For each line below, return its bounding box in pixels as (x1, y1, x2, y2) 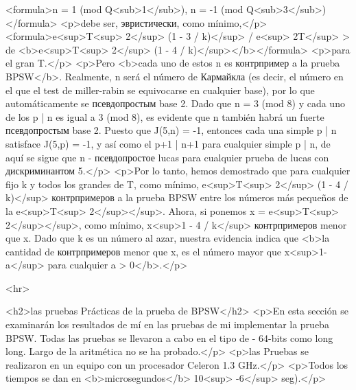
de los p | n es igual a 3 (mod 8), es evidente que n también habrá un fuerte (5, 109, 324, 124)
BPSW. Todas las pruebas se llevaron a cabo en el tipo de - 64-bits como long (5, 330, 333, 345)
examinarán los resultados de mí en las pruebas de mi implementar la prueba (5, 317, 329, 332)
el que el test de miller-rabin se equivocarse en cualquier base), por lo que (5, 82, 315, 97)
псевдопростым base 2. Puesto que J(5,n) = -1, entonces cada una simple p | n (5, 123, 337, 137)
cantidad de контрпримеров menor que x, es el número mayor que (5, 244, 282, 258)
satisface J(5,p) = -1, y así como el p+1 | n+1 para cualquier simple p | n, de (5, 136, 331, 150)
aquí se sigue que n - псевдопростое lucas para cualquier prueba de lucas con (5, 150, 329, 164)
